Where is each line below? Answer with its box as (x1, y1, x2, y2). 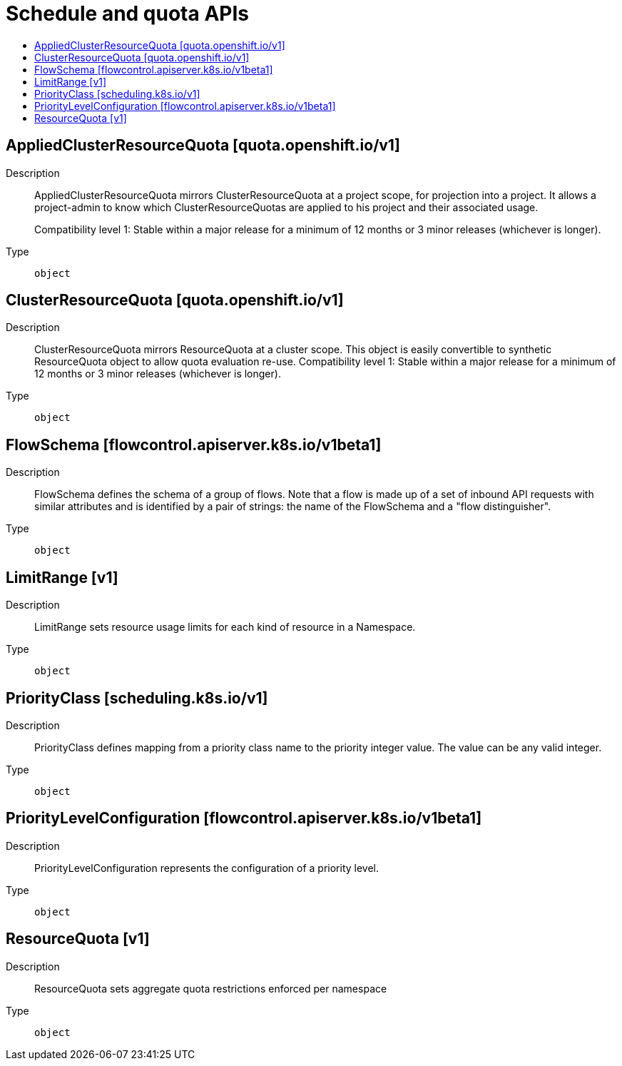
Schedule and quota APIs (6, 1, 249, 26)
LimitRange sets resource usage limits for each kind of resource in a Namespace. (34, 621, 416, 634)
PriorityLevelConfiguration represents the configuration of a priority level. (34, 861, 379, 874)
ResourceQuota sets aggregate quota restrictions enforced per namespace (34, 982, 387, 995)
